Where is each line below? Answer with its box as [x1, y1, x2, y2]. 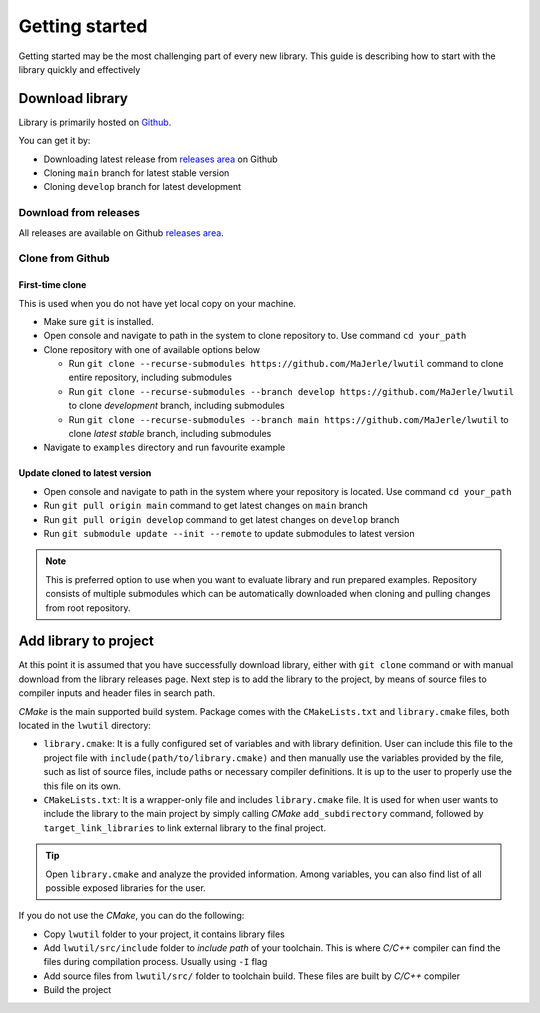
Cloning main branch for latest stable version [43, 167, 230, 179]
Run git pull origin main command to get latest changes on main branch [43, 500, 369, 512]
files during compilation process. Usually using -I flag [43, 956, 268, 968]
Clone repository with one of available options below [43, 343, 261, 355]
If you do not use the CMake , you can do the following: [18, 910, 245, 922]
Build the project [43, 984, 112, 996]
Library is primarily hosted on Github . [18, 116, 172, 128]
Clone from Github [18, 251, 110, 265]
